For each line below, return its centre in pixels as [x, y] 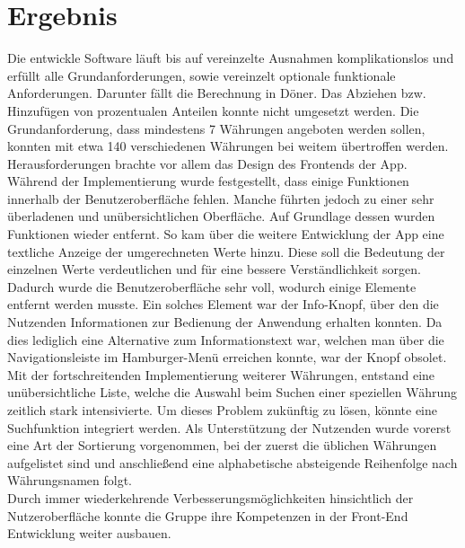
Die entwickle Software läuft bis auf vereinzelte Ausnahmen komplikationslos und [231, 58]
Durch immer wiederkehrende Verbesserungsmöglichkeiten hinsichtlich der [211, 497]
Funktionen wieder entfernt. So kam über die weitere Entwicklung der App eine [226, 234]
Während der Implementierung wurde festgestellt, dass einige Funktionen [208, 181]
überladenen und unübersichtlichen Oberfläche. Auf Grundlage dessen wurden [221, 216]
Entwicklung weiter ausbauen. [89, 533]
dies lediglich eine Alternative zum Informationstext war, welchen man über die [226, 339]
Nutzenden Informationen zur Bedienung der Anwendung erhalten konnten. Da [225, 322]
